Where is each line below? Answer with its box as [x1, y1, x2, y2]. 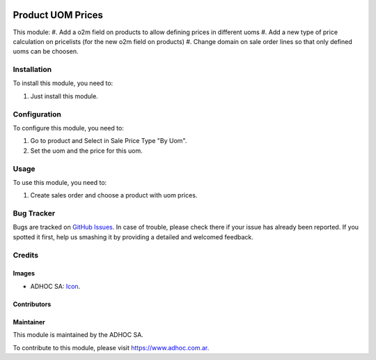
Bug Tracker [13, 209, 56, 218]
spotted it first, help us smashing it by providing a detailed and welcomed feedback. [13, 232, 253, 241]
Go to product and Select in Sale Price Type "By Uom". [30, 137, 187, 145]
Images [13, 269, 35, 278]
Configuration [13, 109, 62, 119]
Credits [13, 250, 38, 260]
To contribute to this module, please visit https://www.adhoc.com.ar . [13, 343, 210, 352]
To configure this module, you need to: [13, 123, 125, 132]
